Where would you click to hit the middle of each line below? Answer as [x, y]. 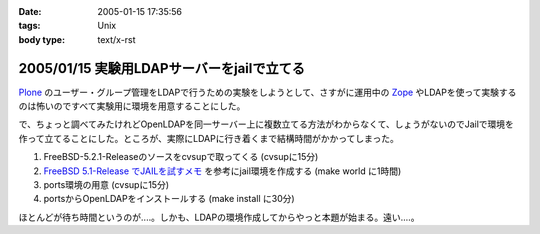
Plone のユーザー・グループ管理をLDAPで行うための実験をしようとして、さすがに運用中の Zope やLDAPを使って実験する [267, 92]
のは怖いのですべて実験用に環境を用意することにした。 [132, 106]
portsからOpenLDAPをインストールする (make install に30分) [169, 199]
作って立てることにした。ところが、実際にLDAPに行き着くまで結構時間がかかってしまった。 [208, 138]
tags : [29, 26]
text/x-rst [116, 39]
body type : [41, 39]
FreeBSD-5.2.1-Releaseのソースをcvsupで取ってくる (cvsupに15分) [181, 157]
